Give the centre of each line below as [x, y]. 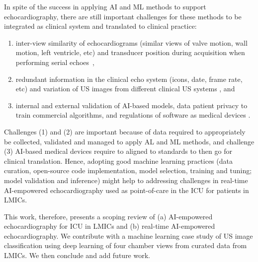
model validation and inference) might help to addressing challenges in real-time [126, 180]
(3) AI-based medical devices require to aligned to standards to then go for [118, 151]
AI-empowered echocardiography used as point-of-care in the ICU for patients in [127, 190]
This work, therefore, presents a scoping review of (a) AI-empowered [108, 216]
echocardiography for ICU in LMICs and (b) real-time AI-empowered [110, 226]
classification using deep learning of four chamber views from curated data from [126, 245]
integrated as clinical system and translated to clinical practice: [100, 26]
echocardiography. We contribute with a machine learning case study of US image [129, 235]
